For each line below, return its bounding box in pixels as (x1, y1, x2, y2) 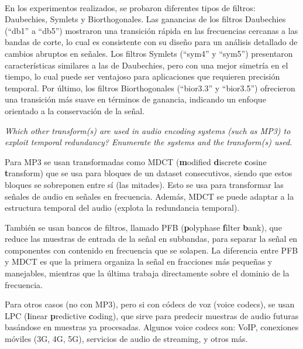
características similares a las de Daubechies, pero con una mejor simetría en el (5, 59, 288, 71)
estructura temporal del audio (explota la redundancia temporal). (5, 201, 240, 214)
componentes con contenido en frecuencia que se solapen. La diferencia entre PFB (5, 244, 298, 256)
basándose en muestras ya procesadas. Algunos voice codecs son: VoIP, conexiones (5, 321, 299, 333)
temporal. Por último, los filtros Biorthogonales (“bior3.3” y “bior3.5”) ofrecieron (5, 81, 295, 94)
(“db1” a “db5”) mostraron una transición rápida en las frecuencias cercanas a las (5, 24, 298, 36)
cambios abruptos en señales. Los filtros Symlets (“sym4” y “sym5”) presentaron (5, 47, 293, 59)
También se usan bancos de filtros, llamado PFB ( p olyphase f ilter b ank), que (5, 221, 282, 233)
